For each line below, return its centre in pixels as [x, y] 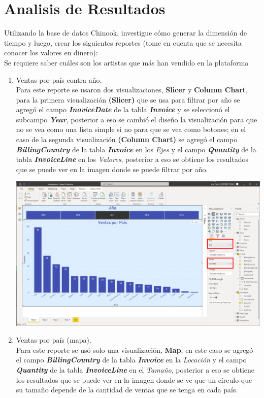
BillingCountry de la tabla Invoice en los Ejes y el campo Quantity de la [136, 149]
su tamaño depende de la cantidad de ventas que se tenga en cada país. [127, 390]
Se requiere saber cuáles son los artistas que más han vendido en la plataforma [126, 62]
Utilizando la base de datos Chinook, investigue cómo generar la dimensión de [125, 33]
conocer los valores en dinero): [51, 53]
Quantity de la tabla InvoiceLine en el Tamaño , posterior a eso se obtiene [135, 369]
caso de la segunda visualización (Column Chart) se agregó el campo [127, 139]
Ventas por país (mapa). [54, 340]
